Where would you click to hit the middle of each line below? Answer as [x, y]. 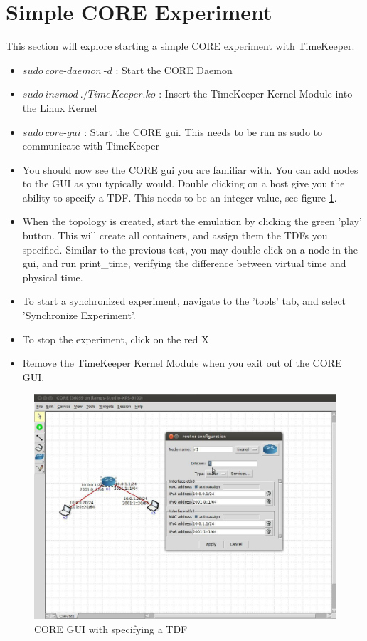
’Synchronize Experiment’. [79, 315]
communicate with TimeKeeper [91, 146]
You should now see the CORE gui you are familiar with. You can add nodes [190, 169]
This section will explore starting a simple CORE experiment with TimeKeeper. [180, 46]
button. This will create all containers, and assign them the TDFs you [175, 235]
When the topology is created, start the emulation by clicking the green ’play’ [192, 221]
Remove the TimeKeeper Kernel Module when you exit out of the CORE [182, 363]
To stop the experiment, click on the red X [116, 339]
